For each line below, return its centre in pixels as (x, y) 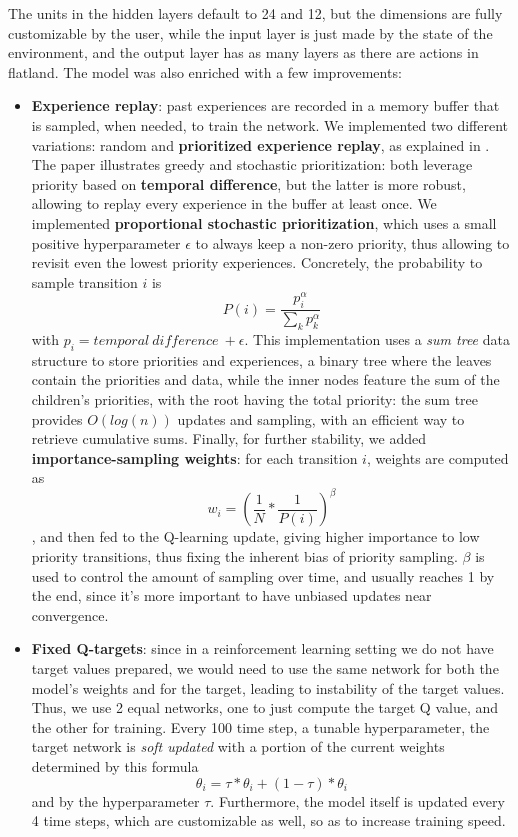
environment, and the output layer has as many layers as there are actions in (243, 52)
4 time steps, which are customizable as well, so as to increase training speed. (268, 820)
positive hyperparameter (106, 242)
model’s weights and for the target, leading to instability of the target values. (268, 687)
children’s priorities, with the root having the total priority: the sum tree (255, 399)
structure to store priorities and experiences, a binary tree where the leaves (261, 359)
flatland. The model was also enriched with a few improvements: (205, 71)
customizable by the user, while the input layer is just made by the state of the (250, 32)
